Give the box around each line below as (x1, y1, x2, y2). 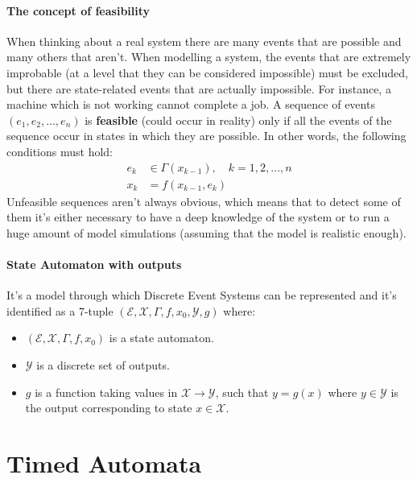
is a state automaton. (109, 329, 214, 346)
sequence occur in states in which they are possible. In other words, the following (6, 127, 407, 144)
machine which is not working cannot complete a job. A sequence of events (6, 96, 375, 113)
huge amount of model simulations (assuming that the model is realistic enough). (6, 224, 407, 241)
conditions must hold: (6, 142, 114, 159)
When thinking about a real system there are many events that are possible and (6, 32, 402, 49)
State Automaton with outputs (6, 255, 182, 272)
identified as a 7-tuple (6, 302, 114, 319)
